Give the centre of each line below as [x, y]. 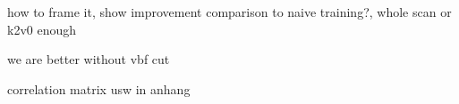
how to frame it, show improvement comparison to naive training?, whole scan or [229, 12]
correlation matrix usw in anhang [99, 88]
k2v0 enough [42, 29]
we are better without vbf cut [89, 59]
